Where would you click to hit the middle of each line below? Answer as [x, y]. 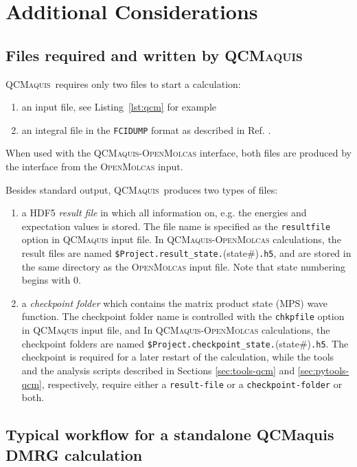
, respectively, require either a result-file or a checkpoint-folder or [192, 384]
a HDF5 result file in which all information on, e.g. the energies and [164, 213]
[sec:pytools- [323, 370]
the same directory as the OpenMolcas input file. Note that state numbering [183, 266]
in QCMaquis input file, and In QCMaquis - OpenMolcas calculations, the [176, 330]
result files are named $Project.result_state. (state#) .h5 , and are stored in [186, 253]
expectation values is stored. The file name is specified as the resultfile [176, 226]
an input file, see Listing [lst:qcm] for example [119, 107]
